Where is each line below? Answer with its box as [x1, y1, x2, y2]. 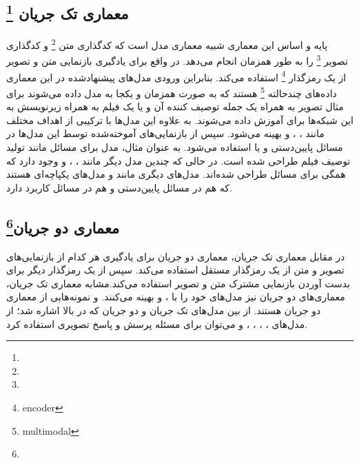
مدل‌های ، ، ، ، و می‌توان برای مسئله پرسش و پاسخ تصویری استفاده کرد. [6, 316, 308, 331]
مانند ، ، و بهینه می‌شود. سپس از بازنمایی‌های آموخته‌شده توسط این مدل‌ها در [6, 126, 325, 141]
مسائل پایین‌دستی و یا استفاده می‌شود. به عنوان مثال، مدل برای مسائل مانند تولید [6, 139, 343, 154]
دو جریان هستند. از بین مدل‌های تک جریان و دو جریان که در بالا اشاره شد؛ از [6, 302, 321, 317]
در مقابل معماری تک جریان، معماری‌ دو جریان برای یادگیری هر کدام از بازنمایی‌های [6, 249, 345, 263]
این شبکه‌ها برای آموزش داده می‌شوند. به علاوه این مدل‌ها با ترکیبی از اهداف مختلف [6, 112, 353, 127]
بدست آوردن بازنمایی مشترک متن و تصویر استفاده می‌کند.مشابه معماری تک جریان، [6, 276, 350, 290]
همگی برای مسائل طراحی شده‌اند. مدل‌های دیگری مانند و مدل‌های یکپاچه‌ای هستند [6, 167, 346, 181]
